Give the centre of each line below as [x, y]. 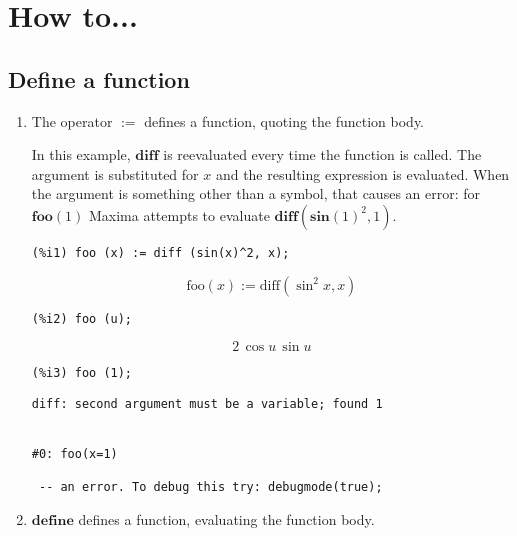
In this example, [81, 154]
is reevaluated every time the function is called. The [322, 154]
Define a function [99, 78]
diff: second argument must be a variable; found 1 [207, 403]
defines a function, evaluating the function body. [226, 518]
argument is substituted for [115, 173]
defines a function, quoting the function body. [284, 120]
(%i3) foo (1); [82, 373]
